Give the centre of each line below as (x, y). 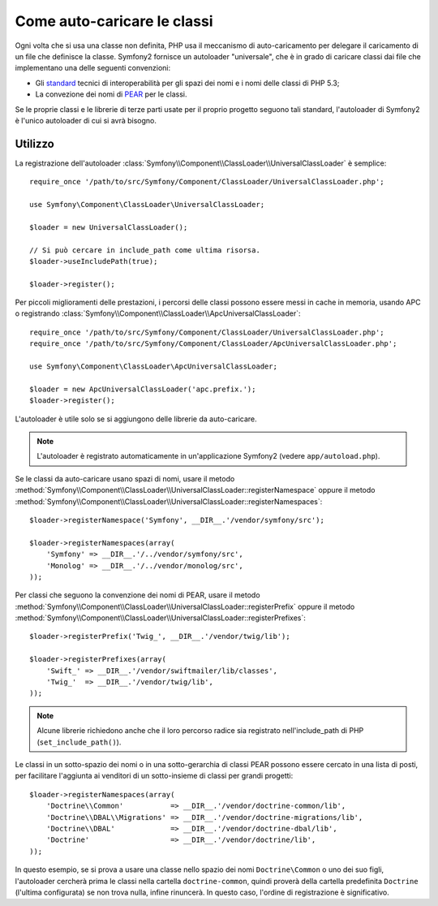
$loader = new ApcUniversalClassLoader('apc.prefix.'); (143, 389)
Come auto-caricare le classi (114, 21)
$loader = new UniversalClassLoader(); (109, 227)
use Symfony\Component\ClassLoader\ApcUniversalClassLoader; (153, 367)
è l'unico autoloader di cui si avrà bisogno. (86, 120)
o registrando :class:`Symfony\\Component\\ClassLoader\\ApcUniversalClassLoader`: (158, 313)
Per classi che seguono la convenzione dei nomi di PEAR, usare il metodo (137, 595)
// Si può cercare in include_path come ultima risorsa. (145, 250)
